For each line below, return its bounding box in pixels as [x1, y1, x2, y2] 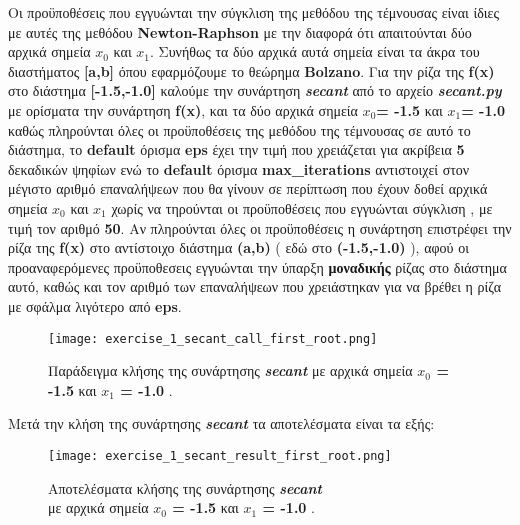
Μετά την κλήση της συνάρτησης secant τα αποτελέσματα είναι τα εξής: [8, 413, 435, 434]
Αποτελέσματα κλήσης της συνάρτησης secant [48, 477, 322, 498]
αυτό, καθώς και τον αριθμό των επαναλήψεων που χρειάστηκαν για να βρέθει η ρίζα [8, 276, 501, 297]
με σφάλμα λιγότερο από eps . [8, 295, 182, 316]
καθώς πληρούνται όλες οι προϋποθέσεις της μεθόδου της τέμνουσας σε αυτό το [8, 119, 471, 140]
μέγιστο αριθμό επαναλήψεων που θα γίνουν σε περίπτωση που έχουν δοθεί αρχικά [8, 178, 488, 199]
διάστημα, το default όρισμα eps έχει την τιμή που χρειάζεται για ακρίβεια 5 [8, 139, 465, 160]
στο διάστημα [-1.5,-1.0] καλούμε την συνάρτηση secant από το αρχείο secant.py [8, 80, 502, 101]
